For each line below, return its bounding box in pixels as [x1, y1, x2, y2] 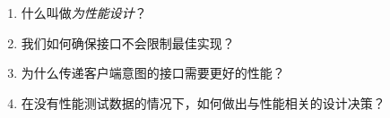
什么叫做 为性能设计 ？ [21, 4, 147, 21]
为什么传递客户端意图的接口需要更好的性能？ [21, 63, 285, 82]
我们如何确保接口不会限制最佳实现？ [21, 33, 235, 52]
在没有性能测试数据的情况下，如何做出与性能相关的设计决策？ [21, 93, 386, 112]
